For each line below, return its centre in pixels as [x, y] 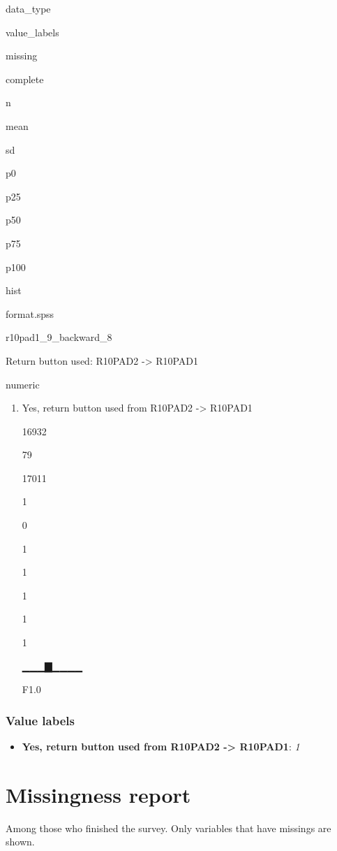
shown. [20, 842]
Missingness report [98, 794]
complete [25, 79]
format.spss [30, 313]
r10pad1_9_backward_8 [59, 337]
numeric [23, 384]
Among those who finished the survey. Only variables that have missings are [168, 828]
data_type [28, 8]
